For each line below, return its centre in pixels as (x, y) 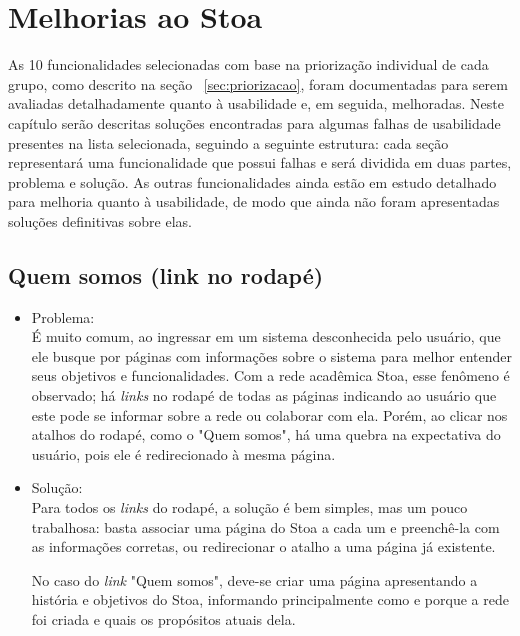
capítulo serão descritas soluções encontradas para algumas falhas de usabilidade (254, 122)
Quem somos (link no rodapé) (166, 274)
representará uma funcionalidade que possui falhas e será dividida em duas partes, (260, 162)
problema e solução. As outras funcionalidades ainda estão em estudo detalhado (252, 181)
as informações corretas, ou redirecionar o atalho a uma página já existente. (263, 546)
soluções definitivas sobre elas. (100, 220)
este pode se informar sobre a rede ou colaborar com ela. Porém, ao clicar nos (269, 414)
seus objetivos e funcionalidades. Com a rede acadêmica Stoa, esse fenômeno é (270, 375)
